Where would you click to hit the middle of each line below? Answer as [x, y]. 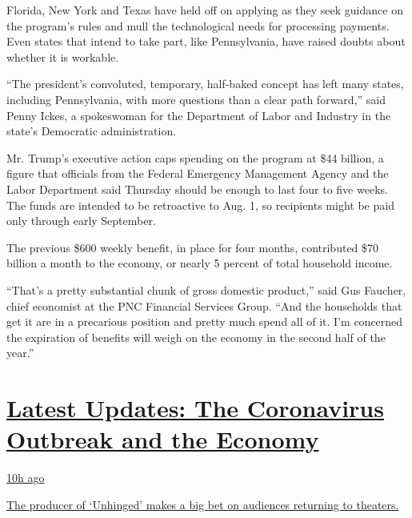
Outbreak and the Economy [163, 439]
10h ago [26, 478]
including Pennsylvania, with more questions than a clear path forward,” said [196, 99]
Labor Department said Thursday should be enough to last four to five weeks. [197, 189]
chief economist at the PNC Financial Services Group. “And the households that [204, 305]
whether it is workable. [63, 56]
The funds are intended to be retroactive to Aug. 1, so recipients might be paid [200, 205]
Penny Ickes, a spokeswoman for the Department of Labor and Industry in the [199, 115]
